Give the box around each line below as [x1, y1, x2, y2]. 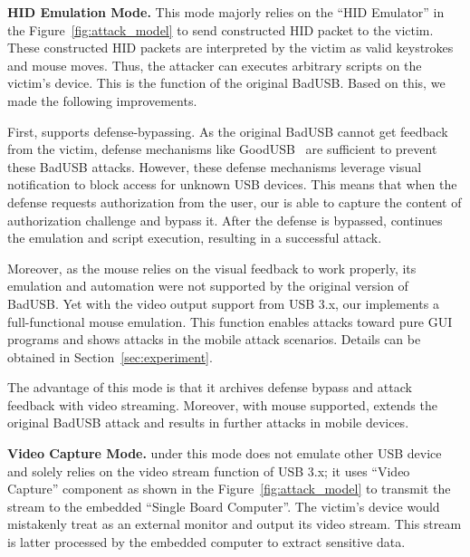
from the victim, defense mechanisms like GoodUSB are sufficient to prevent [7, 139, 437, 158]
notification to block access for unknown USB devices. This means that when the [7, 175, 457, 194]
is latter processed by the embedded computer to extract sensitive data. [7, 533, 406, 552]
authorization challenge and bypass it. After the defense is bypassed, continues [7, 210, 443, 229]
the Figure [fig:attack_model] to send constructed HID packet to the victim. [7, 20, 434, 39]
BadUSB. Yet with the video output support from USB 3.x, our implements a [7, 293, 439, 312]
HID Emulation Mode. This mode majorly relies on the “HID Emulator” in [7, 3, 445, 21]
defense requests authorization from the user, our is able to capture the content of [7, 192, 462, 211]
